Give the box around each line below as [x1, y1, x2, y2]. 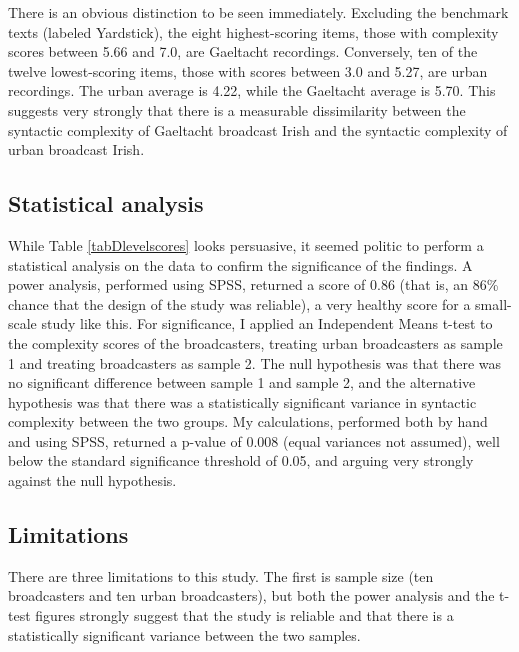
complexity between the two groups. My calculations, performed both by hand [8, 411, 488, 432]
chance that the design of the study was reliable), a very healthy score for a [8, 293, 471, 314]
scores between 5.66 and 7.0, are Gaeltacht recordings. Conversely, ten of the [8, 41, 478, 62]
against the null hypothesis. [8, 470, 177, 491]
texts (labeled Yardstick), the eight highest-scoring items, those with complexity [8, 21, 499, 42]
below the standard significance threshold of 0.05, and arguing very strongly [8, 450, 474, 471]
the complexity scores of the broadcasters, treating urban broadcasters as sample [8, 332, 503, 353]
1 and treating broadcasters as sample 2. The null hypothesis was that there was [8, 352, 502, 373]
